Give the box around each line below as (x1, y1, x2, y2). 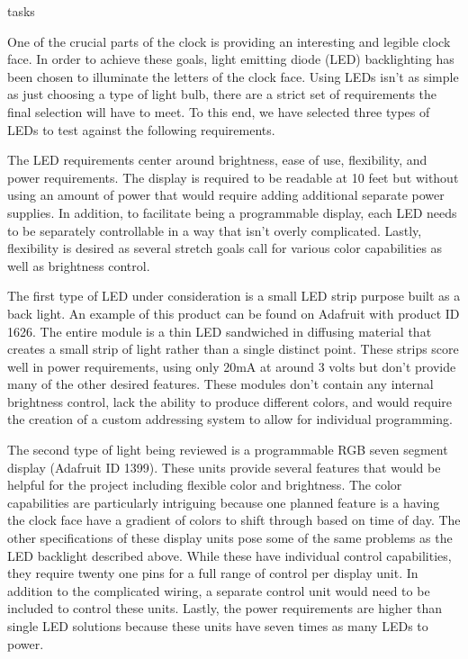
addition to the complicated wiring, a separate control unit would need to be (7, 581, 430, 600)
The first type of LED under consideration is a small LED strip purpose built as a (7, 286, 461, 305)
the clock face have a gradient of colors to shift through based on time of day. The (7, 510, 461, 529)
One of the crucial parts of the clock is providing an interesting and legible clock (7, 32, 451, 50)
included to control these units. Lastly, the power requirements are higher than (7, 599, 442, 618)
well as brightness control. (7, 256, 150, 275)
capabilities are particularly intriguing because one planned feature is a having (7, 492, 440, 511)
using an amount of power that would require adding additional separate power (7, 185, 445, 204)
